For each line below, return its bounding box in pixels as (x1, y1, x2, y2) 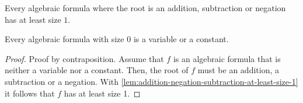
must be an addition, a (197, 64, 279, 76)
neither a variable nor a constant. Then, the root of (5, 64, 189, 76)
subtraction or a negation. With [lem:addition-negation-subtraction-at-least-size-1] (5, 75, 298, 87)
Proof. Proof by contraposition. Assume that (5, 52, 164, 64)
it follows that (5, 87, 55, 99)
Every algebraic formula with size (5, 33, 124, 45)
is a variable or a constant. (133, 33, 229, 45)
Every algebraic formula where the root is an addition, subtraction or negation (5, 2, 286, 13)
